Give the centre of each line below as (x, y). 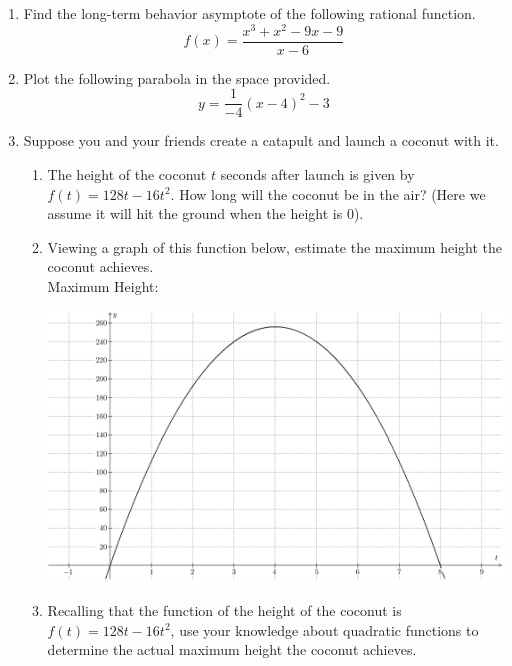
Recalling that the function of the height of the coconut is (224, 610)
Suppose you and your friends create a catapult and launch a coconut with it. (261, 140)
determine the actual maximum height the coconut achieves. (232, 649)
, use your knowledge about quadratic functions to (324, 629)
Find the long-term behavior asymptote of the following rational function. (249, 13)
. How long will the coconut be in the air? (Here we (328, 193)
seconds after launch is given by (317, 173)
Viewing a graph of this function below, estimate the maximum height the (275, 246)
